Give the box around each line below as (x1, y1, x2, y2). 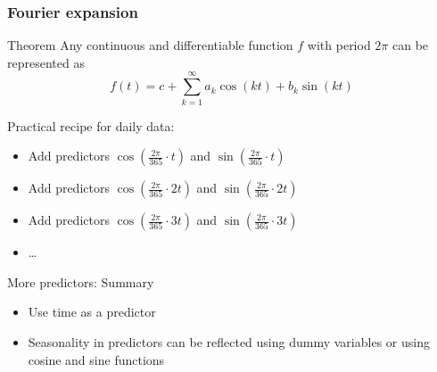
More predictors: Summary (7, 272, 154, 291)
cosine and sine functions (28, 350, 165, 368)
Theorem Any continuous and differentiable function (7, 36, 293, 54)
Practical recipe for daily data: (7, 116, 175, 135)
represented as (7, 53, 85, 71)
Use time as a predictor (28, 302, 156, 321)
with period (307, 36, 371, 54)
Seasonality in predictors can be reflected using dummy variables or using (28, 332, 430, 351)
